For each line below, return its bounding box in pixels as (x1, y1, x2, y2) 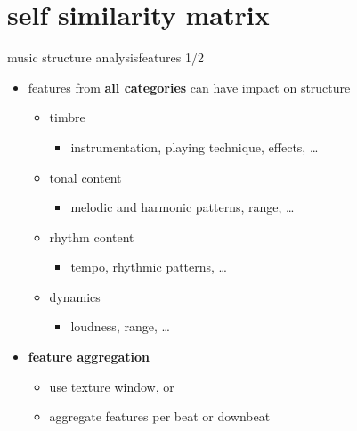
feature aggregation (28, 347, 150, 366)
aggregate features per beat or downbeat (49, 407, 271, 426)
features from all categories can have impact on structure (28, 77, 351, 96)
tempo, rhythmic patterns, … (70, 257, 227, 276)
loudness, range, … (70, 317, 170, 336)
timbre (49, 108, 85, 126)
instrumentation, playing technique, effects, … (70, 137, 319, 156)
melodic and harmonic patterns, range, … (70, 198, 295, 216)
